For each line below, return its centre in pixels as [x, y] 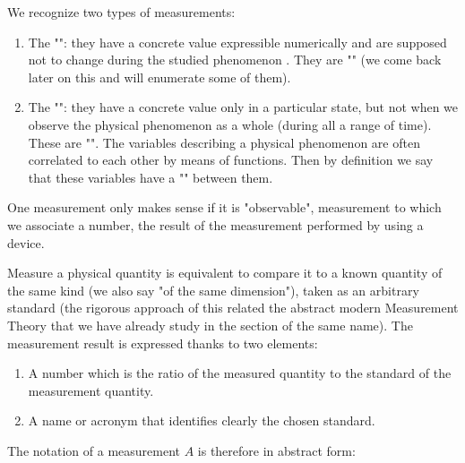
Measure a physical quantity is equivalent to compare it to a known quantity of [225, 273]
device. [26, 242]
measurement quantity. [91, 390]
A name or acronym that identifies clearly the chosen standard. [202, 420]
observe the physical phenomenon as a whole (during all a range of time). [230, 124]
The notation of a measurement [94, 450]
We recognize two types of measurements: [121, 12]
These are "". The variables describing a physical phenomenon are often [224, 142]
